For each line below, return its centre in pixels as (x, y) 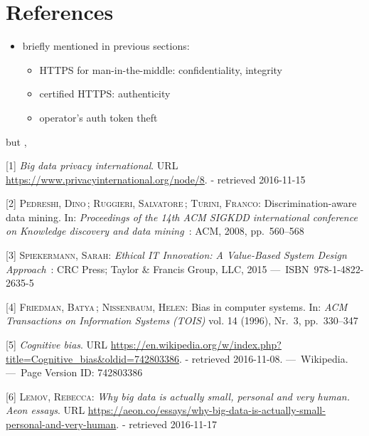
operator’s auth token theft (98, 117)
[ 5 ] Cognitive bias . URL (57, 345)
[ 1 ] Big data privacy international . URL (92, 165)
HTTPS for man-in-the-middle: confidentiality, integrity (161, 69)
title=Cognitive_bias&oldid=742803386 (92, 358)
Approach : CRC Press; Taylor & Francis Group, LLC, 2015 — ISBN (157, 268)
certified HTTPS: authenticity (105, 94)
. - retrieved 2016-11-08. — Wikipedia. (263, 358)
